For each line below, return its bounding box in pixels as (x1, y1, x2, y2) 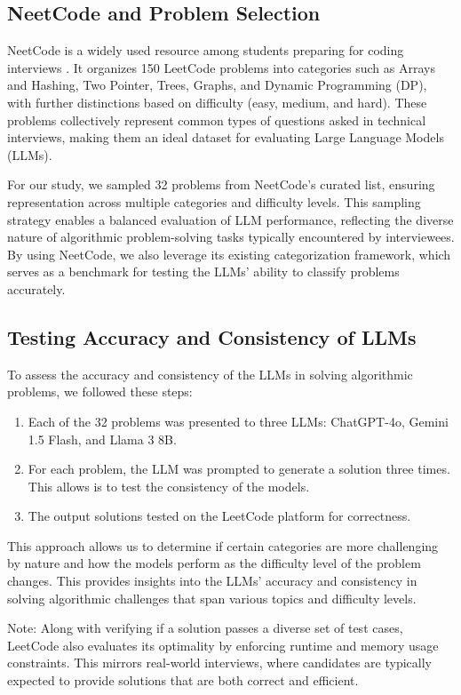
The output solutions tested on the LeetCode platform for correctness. (28, 507, 411, 525)
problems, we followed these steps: (7, 382, 193, 401)
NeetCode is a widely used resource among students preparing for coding (7, 41, 404, 60)
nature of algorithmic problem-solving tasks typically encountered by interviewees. (7, 228, 455, 246)
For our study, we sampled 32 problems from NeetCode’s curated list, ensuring (7, 175, 435, 194)
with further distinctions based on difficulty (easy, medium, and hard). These (7, 92, 427, 111)
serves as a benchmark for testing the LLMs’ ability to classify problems (7, 262, 400, 281)
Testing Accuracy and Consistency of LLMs (7, 323, 417, 350)
